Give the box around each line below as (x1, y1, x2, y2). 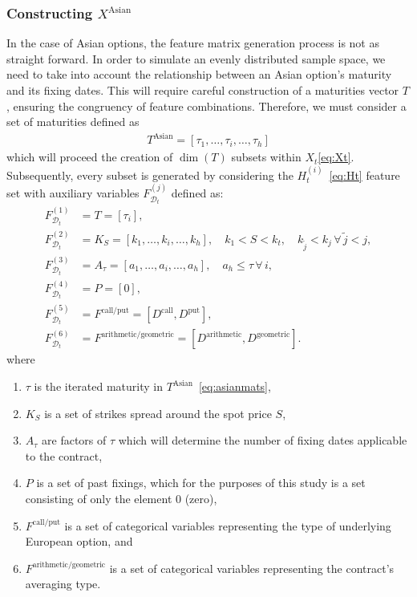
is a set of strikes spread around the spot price (44, 404, 272, 421)
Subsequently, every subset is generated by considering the (6, 166, 294, 183)
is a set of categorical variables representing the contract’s (109, 559, 395, 576)
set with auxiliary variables (6, 185, 140, 201)
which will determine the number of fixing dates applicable (118, 432, 407, 449)
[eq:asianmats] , (198, 378, 271, 395)
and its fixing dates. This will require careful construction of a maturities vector (6, 82, 399, 98)
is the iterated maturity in (34, 378, 163, 395)
